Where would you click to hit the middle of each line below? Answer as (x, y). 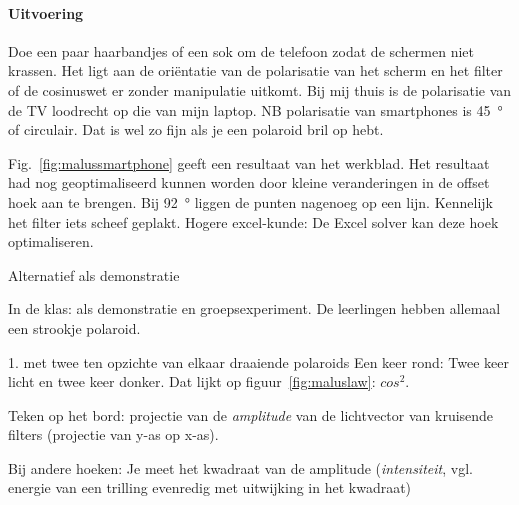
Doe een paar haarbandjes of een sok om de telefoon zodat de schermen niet (241, 50)
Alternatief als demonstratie (94, 274)
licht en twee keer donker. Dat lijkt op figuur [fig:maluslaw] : (192, 381)
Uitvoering (46, 12)
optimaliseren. (51, 241)
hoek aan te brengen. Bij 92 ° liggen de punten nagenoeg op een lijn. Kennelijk (251, 201)
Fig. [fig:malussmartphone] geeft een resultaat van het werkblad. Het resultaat (249, 162)
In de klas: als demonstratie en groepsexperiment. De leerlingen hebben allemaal (254, 308)
